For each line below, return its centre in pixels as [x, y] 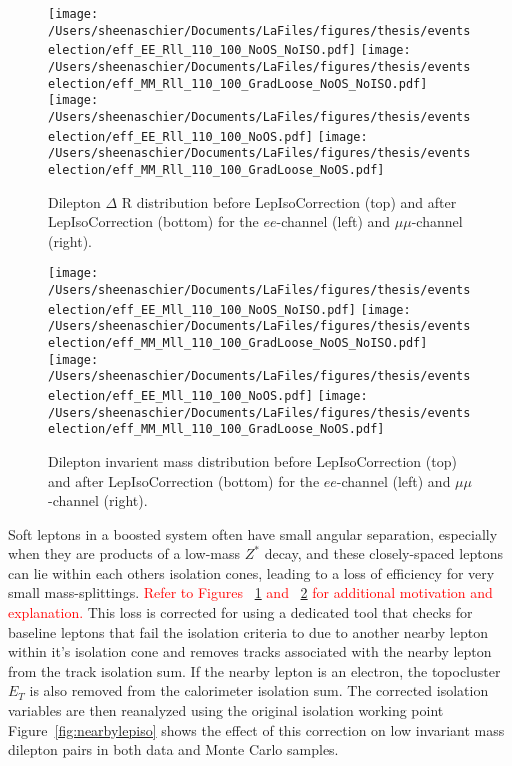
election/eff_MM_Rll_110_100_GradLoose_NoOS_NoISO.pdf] [238, 83]
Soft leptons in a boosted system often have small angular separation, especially [253, 533]
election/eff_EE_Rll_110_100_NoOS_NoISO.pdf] [202, 50]
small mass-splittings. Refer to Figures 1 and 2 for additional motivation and [250, 592]
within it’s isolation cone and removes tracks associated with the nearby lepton [250, 651]
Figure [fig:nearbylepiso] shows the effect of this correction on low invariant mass [256, 729]
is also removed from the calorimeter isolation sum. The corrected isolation [259, 690]
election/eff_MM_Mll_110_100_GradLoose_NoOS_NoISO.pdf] [238, 342]
